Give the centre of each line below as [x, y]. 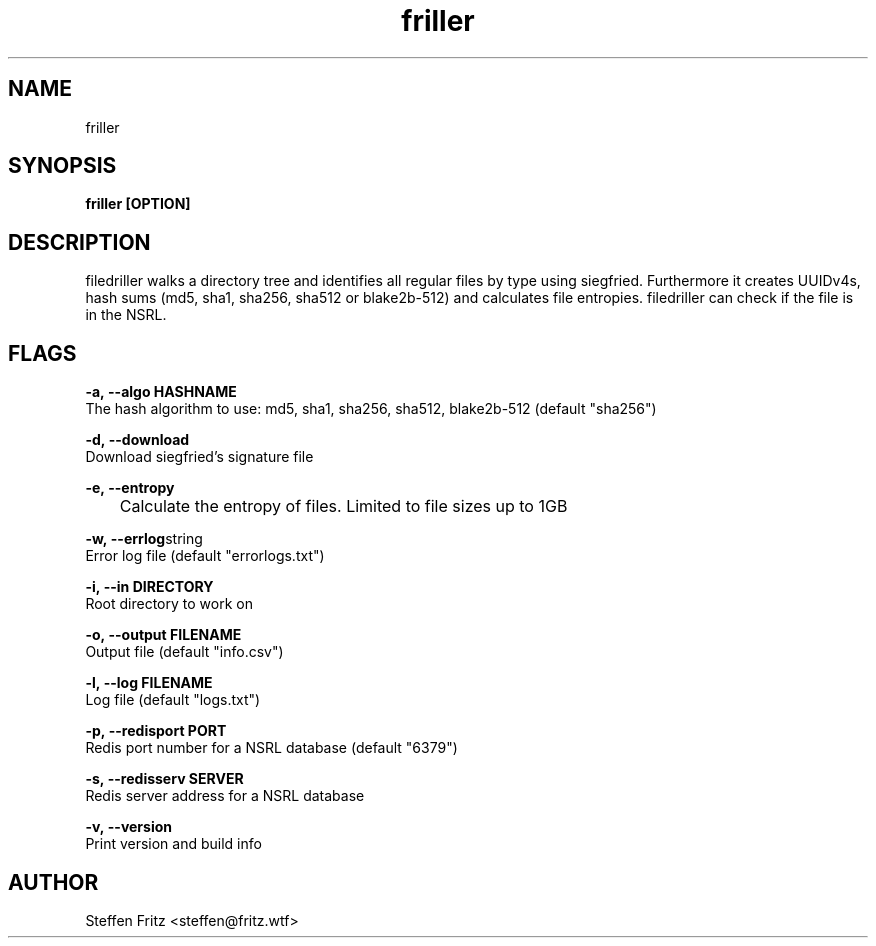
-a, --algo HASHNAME [161, 392]
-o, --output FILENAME [163, 635]
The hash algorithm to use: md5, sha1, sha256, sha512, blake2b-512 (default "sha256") [371, 409]
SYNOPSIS [62, 166]
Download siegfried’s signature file [199, 457]
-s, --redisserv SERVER [164, 779]
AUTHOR [53, 882]
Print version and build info [173, 844]
